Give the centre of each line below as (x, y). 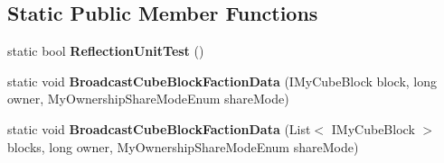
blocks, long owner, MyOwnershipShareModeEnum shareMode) (183, 146)
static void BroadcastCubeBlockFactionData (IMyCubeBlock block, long (222, 81)
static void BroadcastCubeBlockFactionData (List (159, 128)
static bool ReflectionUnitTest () (106, 51)
